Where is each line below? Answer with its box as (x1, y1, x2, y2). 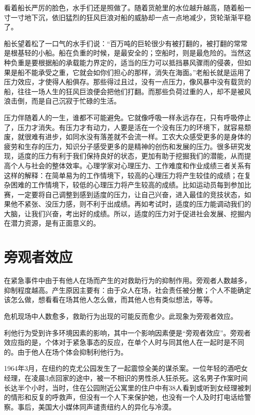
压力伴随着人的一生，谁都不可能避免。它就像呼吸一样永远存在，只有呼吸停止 (4, 112, 251, 122)
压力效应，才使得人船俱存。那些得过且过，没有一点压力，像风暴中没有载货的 (4, 77, 251, 87)
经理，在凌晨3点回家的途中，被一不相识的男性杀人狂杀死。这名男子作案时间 (4, 372, 248, 383)
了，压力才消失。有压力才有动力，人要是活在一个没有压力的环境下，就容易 (4, 122, 244, 132)
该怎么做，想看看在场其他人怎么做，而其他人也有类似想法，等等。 (4, 294, 217, 305)
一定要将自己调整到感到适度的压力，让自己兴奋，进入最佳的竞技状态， (17, 189, 244, 199)
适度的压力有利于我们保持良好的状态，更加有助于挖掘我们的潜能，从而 (17, 151, 244, 161)
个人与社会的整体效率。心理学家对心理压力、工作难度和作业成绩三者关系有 (10, 160, 251, 170)
